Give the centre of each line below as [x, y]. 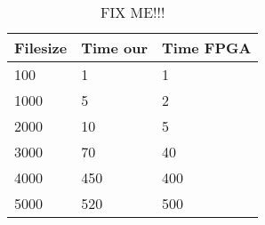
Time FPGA [207, 48]
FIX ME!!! [132, 12]
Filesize [41, 48]
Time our [115, 48]
